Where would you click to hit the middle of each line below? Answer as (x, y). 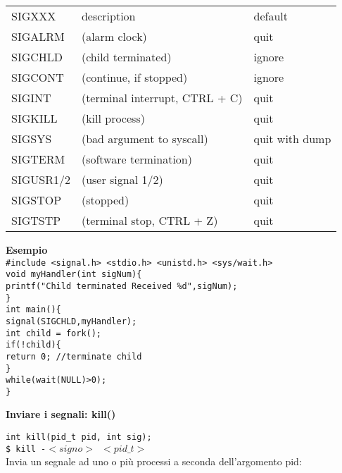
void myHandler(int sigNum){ (74, 275)
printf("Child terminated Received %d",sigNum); (122, 286)
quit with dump (292, 139)
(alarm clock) (114, 36)
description (108, 16)
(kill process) (113, 118)
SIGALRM (38, 36)
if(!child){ (33, 345)
